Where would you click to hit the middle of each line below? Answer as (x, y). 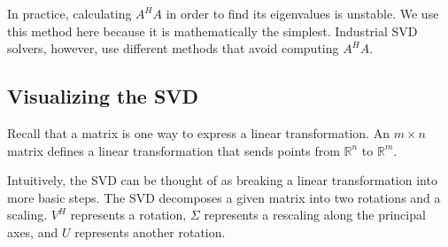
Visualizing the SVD (103, 96)
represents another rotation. (150, 232)
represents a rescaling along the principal (315, 215)
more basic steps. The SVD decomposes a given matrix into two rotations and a (224, 197)
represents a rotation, (128, 215)
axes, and (33, 232)
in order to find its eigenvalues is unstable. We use (302, 13)
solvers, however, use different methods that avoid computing (173, 48)
